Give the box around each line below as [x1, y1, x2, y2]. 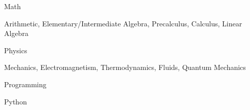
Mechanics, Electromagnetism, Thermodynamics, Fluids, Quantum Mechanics [4, 62, 246, 72]
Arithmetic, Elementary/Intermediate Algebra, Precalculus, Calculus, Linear [4, 18, 242, 28]
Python [4, 96, 27, 106]
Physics [4, 45, 27, 55]
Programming [4, 79, 47, 89]
